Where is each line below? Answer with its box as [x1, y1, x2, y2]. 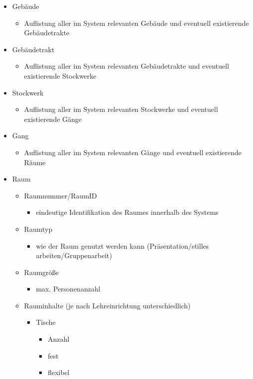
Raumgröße [24, 267, 59, 277]
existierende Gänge [24, 113, 82, 124]
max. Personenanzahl [36, 284, 100, 294]
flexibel [48, 367, 70, 378]
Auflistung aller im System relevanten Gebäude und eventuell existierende [24, 17, 249, 28]
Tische [36, 317, 56, 327]
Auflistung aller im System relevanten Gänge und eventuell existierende [24, 147, 242, 157]
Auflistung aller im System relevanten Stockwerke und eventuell [24, 104, 218, 114]
